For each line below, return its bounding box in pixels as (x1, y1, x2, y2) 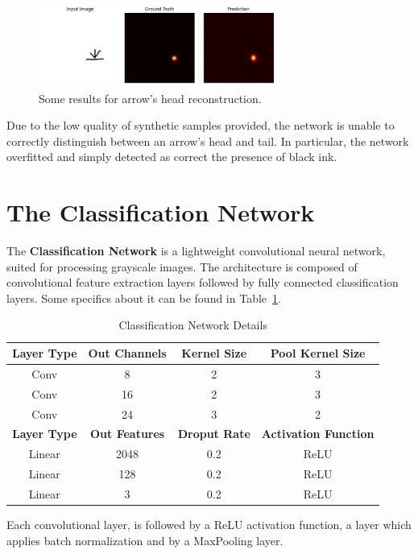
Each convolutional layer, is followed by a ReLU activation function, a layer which (6, 516, 412, 533)
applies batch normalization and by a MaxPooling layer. (6, 531, 283, 548)
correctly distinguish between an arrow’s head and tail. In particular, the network (6, 132, 409, 149)
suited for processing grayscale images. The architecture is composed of (6, 258, 358, 275)
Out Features (89, 425, 165, 442)
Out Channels (88, 345, 167, 362)
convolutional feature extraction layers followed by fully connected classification (6, 274, 399, 291)
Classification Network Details (118, 316, 267, 333)
